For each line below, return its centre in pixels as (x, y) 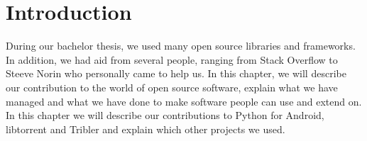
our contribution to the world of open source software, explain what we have (172, 87)
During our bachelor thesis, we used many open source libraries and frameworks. (181, 46)
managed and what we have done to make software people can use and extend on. (184, 101)
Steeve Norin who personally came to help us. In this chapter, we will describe (176, 73)
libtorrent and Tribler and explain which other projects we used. (146, 129)
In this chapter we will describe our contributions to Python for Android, (165, 115)
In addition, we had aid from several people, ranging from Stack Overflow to (172, 59)
